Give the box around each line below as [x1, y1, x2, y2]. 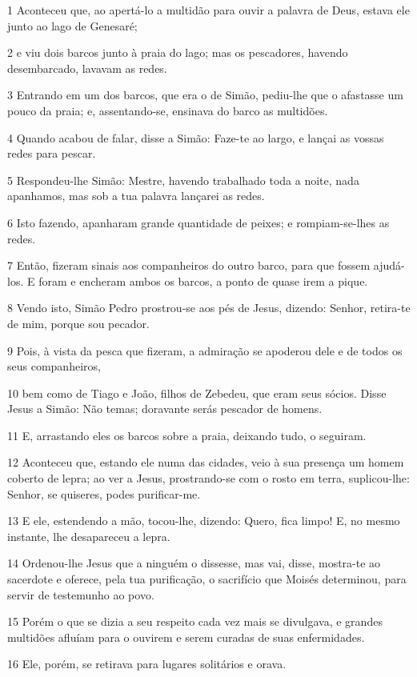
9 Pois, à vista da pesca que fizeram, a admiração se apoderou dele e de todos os [7, 342, 403, 359]
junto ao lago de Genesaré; [7, 17, 138, 34]
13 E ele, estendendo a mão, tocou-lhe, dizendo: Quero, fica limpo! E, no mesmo [7, 512, 400, 529]
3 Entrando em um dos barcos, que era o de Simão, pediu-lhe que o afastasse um [7, 86, 403, 103]
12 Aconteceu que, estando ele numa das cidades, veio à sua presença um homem [7, 454, 404, 471]
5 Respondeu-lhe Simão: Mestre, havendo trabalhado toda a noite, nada [7, 171, 359, 188]
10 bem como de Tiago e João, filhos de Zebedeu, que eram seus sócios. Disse [7, 384, 387, 401]
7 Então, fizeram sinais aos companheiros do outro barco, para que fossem [7, 257, 371, 274]
